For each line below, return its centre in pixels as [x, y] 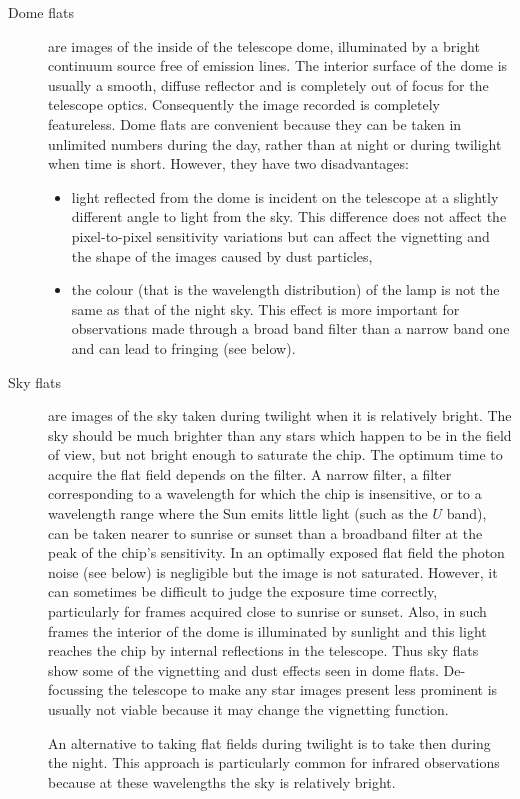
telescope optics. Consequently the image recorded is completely [244, 104]
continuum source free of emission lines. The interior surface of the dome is [278, 65]
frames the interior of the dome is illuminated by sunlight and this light [267, 630]
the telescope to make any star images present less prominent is [303, 689]
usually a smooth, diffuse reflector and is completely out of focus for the [268, 84]
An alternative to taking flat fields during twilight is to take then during [269, 742]
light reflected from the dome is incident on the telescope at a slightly [285, 196]
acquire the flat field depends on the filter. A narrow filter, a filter [250, 473]
